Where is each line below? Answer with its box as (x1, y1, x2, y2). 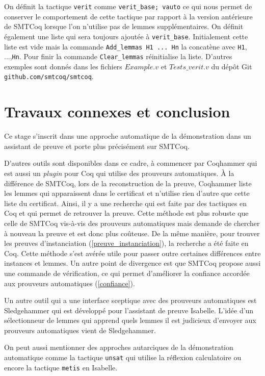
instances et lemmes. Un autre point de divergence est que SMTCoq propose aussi (4, 258, 261, 268)
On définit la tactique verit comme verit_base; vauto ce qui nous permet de (4, 1, 252, 11)
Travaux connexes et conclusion (4, 101, 230, 122)
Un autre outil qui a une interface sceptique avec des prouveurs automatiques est (4, 295, 257, 306)
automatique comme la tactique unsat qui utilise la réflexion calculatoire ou (4, 352, 242, 363)
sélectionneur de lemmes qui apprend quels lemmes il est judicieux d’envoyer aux (4, 315, 256, 325)
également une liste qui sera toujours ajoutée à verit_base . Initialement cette (4, 31, 248, 41)
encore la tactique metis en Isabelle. (4, 362, 118, 372)
